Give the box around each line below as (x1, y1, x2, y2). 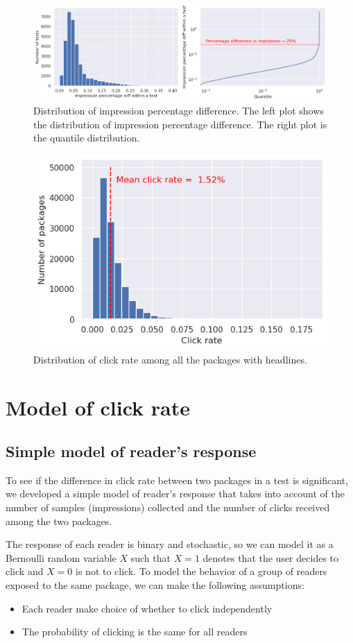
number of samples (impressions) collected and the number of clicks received (6, 500, 330, 515)
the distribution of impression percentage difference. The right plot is (33, 117, 327, 131)
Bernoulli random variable (6, 550, 117, 565)
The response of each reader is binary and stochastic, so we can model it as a (6, 537, 334, 551)
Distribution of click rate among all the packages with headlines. (33, 352, 307, 366)
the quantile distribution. (33, 130, 140, 145)
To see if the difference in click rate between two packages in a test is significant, (6, 472, 348, 487)
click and (6, 564, 44, 578)
